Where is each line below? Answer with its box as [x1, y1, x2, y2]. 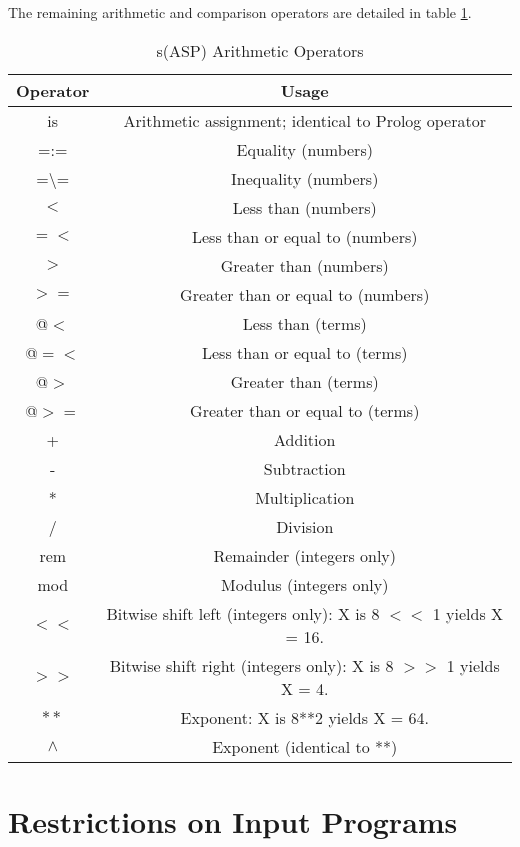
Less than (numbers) [232, 195, 377, 219]
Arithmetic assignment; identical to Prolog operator [123, 108, 486, 132]
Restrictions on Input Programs [8, 800, 458, 841]
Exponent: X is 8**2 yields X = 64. [180, 705, 429, 729]
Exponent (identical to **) [212, 734, 398, 758]
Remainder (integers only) [213, 543, 397, 567]
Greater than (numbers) [220, 253, 389, 277]
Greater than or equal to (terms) [190, 398, 420, 422]
